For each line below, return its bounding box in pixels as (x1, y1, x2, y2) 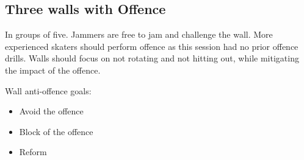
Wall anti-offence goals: (5, 84, 92, 97)
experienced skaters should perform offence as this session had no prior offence (5, 40, 299, 52)
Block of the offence (19, 125, 93, 137)
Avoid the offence (19, 105, 84, 117)
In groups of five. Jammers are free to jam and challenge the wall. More (5, 28, 273, 41)
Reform (19, 145, 47, 158)
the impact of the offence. (5, 63, 101, 76)
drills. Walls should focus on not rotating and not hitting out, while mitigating (5, 52, 299, 64)
